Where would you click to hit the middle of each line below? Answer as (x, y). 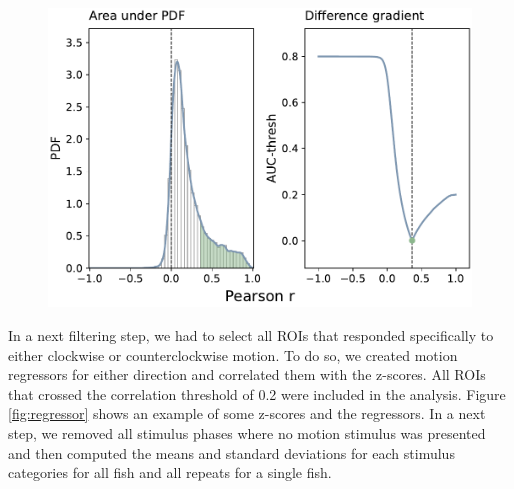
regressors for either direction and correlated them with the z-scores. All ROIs (247, 374)
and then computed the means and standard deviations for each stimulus (231, 452)
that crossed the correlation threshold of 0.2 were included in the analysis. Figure (257, 393)
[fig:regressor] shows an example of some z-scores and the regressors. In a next (247, 413)
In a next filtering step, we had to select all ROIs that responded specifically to (251, 335)
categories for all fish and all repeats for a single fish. (170, 472)
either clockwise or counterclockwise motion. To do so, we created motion (233, 354)
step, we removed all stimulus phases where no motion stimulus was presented (247, 432)
